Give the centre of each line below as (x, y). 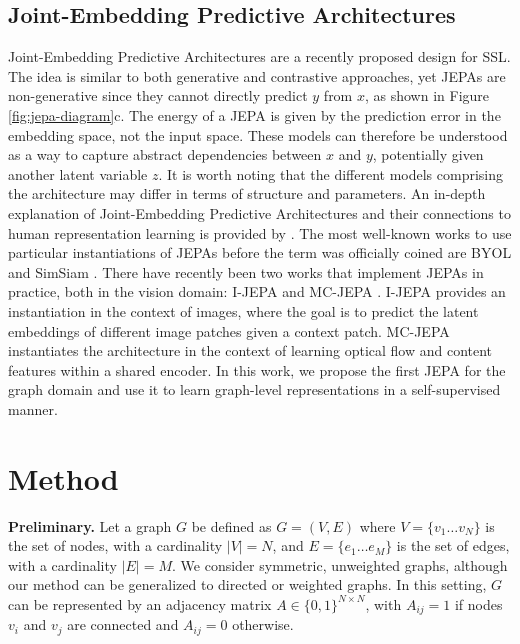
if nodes (478, 603)
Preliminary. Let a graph (90, 525)
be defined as (231, 525)
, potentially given (428, 154)
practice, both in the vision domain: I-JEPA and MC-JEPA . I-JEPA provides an (257, 291)
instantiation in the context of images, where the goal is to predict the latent (243, 310)
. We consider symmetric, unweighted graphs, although (340, 564)
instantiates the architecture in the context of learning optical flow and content (250, 350)
